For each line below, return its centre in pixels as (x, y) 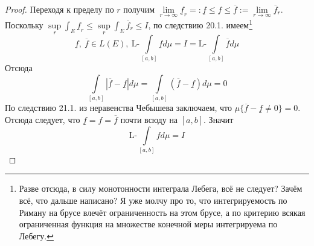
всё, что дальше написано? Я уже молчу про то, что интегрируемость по (153, 200)
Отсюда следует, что (43, 119)
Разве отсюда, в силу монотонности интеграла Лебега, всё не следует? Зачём (161, 188)
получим (139, 9)
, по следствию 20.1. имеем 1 (200, 24)
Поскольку (24, 24)
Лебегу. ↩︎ (36, 235)
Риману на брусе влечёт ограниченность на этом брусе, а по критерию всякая (162, 212)
